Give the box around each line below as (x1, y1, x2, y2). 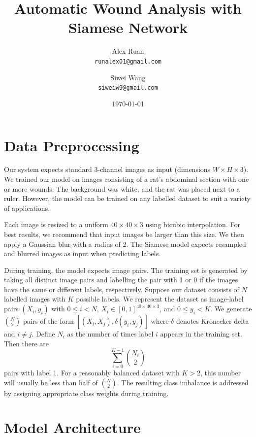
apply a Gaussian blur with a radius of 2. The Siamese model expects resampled (4, 238, 246, 249)
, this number (200, 368, 241, 378)
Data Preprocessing (4, 135, 139, 156)
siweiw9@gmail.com (98, 84, 158, 92)
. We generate (210, 303, 252, 314)
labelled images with (4, 294, 65, 304)
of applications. (4, 202, 50, 213)
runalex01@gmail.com (94, 58, 162, 65)
